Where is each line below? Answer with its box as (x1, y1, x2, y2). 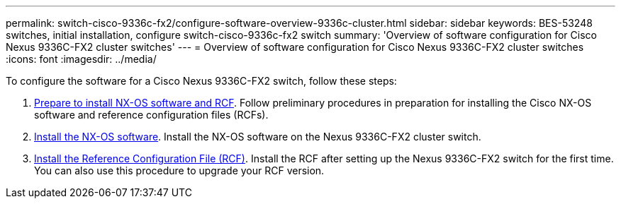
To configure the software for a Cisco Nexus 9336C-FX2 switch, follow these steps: (6, 75, 397, 87)
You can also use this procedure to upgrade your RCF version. (34, 164, 325, 176)
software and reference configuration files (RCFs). (34, 109, 269, 121)
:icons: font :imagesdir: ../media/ (6, 53, 157, 65)
